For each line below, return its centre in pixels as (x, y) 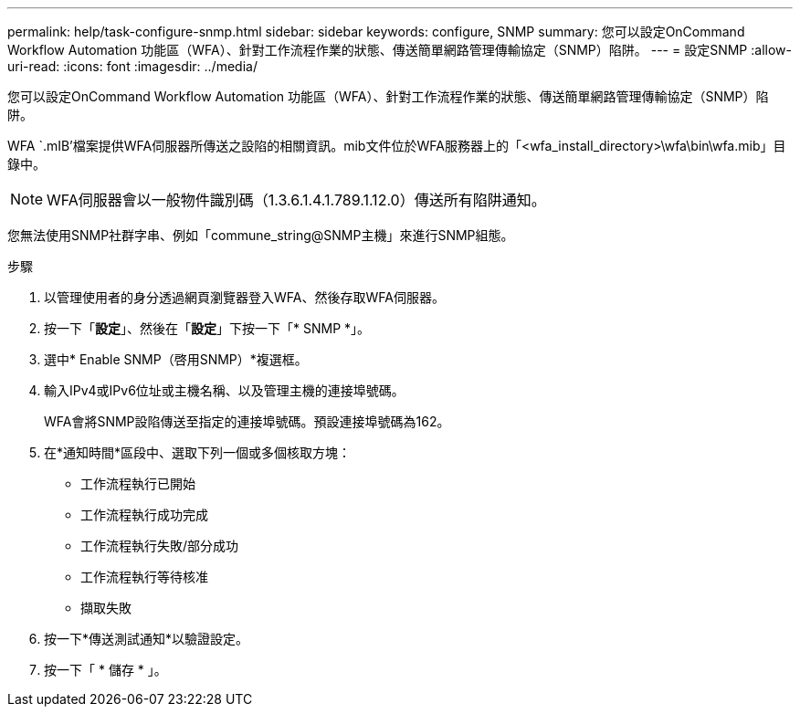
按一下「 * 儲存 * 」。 (105, 670)
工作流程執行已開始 (138, 483)
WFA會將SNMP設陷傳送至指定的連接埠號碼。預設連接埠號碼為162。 (247, 421)
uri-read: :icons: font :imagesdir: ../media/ (132, 66)
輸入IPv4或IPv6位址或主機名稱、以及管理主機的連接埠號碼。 (224, 390)
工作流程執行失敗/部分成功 (160, 546)
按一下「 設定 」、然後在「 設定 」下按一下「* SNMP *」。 (207, 328)
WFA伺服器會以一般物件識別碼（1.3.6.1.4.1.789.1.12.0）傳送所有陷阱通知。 (296, 200)
